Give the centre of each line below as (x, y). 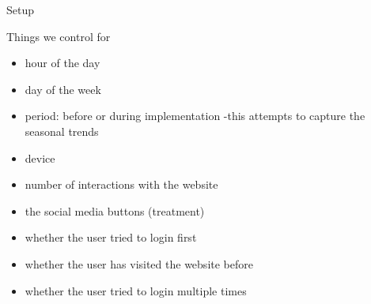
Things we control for (59, 36)
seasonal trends (62, 131)
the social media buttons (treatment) (115, 210)
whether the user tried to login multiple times (136, 290)
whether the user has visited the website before (139, 263)
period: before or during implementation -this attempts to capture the (195, 116)
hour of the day (62, 63)
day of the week (63, 89)
